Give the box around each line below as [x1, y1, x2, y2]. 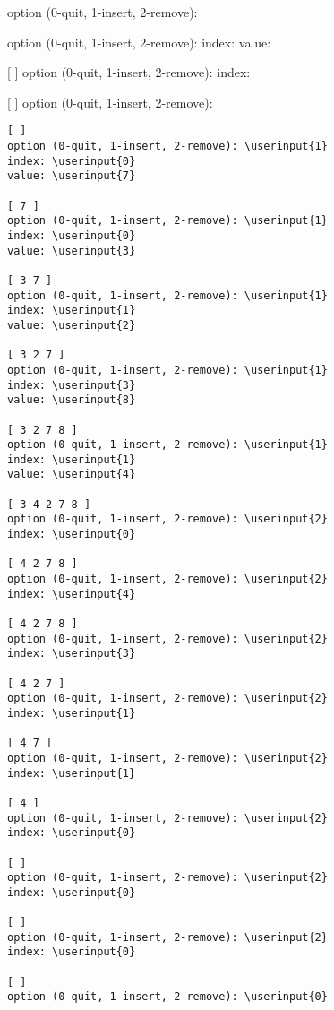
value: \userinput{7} [7, 169, 136, 183]
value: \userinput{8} [7, 393, 136, 407]
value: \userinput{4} [7, 468, 136, 481]
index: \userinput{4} [7, 587, 136, 600]
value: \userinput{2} [7, 318, 136, 332]
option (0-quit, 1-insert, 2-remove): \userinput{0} [7, 990, 328, 1004]
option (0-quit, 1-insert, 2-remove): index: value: [7, 32, 271, 51]
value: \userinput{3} [7, 244, 136, 257]
